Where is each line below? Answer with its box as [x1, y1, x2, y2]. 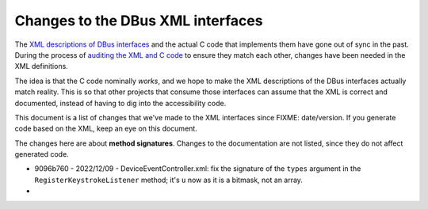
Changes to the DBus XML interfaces [14, 12, 263, 29]
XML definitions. [14, 62, 69, 71]
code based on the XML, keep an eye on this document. [14, 123, 197, 134]
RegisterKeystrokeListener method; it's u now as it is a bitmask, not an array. [34, 175, 303, 184]
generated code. [14, 150, 69, 159]
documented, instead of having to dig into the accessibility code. [14, 98, 227, 108]
